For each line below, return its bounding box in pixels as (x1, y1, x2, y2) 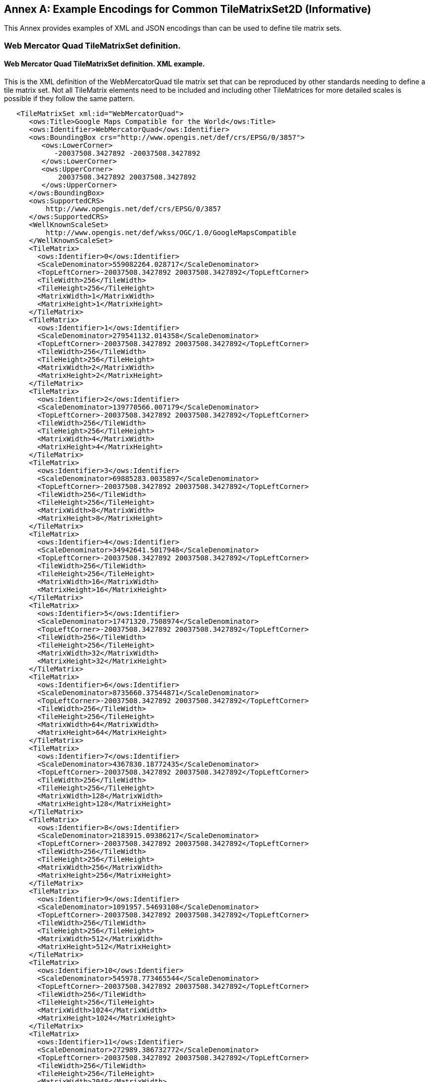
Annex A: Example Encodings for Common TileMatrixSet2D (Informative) (4, 3, 372, 15)
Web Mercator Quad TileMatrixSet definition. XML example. (4, 60, 205, 68)
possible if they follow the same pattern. (4, 94, 135, 103)
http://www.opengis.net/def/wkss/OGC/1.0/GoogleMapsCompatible (46, 229, 297, 237)
